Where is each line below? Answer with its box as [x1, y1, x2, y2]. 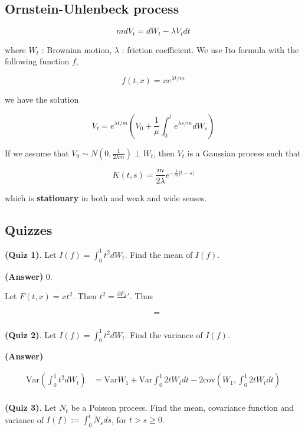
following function [5, 55, 70, 67]
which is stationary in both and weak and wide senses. [5, 191, 207, 204]
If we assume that [5, 146, 69, 159]
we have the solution [5, 93, 79, 105]
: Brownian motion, [41, 43, 112, 55]
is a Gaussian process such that [187, 146, 301, 159]
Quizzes [5, 220, 53, 238]
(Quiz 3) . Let [5, 401, 57, 414]
